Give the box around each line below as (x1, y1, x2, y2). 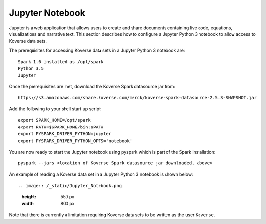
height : (21, 193, 37, 199)
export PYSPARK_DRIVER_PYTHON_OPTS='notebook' (18, 138, 133, 144)
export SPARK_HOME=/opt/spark (18, 117, 91, 123)
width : (21, 200, 35, 206)
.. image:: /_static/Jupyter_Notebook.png (18, 183, 122, 189)
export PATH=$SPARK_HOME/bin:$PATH (18, 124, 104, 130)
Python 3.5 (18, 65, 44, 71)
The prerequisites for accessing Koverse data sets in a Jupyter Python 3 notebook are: (9, 47, 185, 53)
